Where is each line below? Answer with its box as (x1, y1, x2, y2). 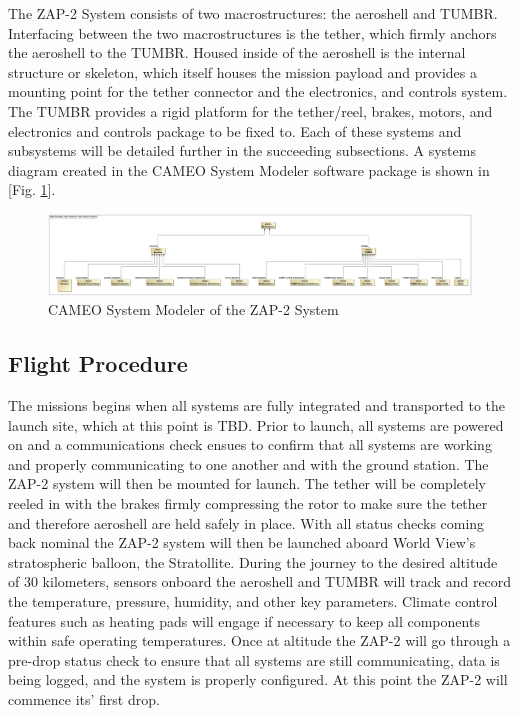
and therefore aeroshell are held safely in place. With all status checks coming (8, 512, 485, 533)
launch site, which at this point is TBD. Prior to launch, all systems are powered (8, 414, 504, 435)
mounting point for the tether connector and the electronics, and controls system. (8, 81, 508, 102)
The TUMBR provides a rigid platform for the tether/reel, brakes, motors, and (8, 100, 493, 121)
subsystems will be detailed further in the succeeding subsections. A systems (8, 140, 476, 161)
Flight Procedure (8, 348, 188, 379)
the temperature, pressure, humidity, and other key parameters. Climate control (8, 590, 498, 611)
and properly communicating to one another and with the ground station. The (8, 453, 489, 474)
